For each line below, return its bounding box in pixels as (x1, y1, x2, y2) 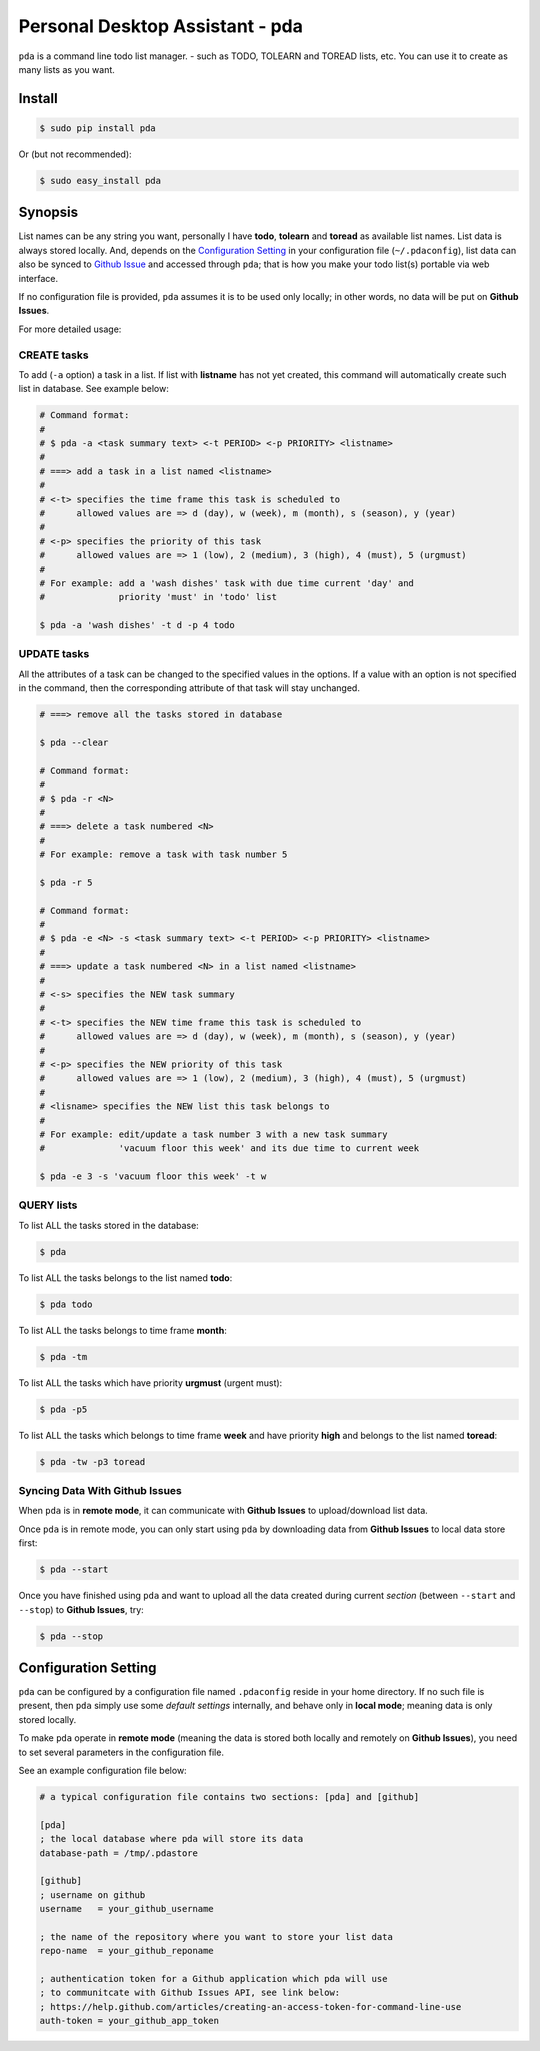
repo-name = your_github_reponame (39, 1945, 214, 1957)
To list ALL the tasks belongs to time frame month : (18, 1324, 227, 1336)
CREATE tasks (18, 348, 89, 362)
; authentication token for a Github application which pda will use (39, 1973, 388, 1985)
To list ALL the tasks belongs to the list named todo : (18, 1271, 233, 1284)
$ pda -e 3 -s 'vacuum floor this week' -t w (39, 1171, 267, 1182)
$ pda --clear (39, 737, 109, 749)
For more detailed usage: (18, 323, 122, 335)
